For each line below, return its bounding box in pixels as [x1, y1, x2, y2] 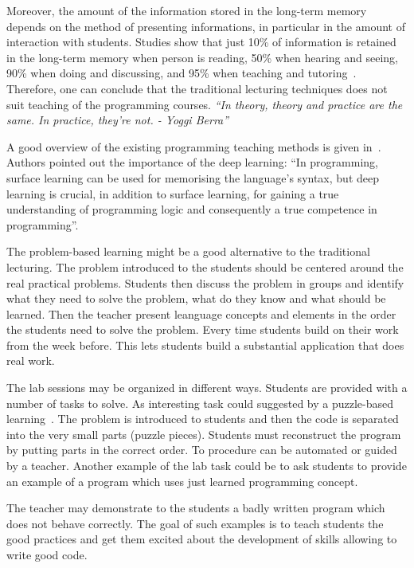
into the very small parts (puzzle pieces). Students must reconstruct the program [6, 425, 401, 442]
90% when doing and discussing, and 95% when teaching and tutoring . [6, 65, 357, 81]
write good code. [6, 546, 88, 562]
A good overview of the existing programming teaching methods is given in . [6, 138, 381, 155]
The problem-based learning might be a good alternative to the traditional [6, 243, 370, 260]
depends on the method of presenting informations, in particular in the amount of [6, 18, 405, 34]
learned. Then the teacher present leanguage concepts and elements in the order [6, 305, 396, 322]
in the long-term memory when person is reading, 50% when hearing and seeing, [6, 49, 398, 65]
